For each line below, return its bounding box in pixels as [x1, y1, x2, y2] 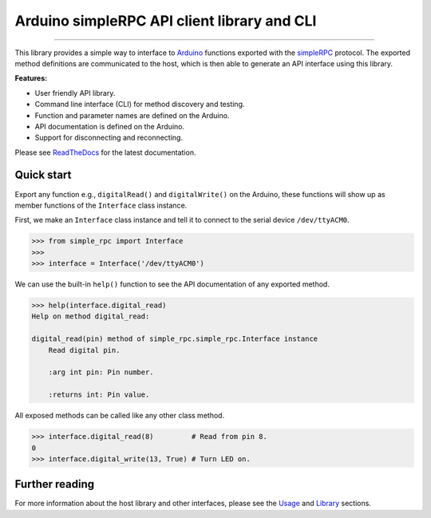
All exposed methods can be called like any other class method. [14, 411, 225, 421]
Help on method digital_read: [31, 312, 150, 321]
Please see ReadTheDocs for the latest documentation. [14, 148, 196, 157]
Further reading [14, 477, 95, 491]
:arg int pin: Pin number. [48, 368, 155, 377]
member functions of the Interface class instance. [14, 200, 188, 210]
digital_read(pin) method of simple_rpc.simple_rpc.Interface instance [31, 334, 318, 343]
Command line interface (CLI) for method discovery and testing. [34, 100, 245, 109]
